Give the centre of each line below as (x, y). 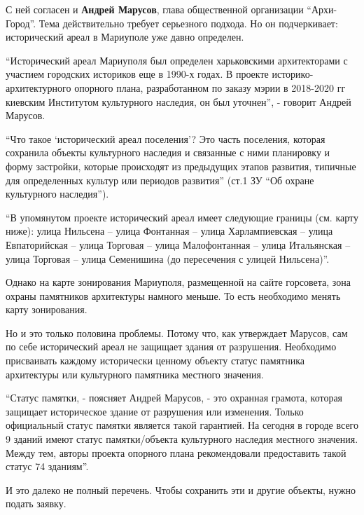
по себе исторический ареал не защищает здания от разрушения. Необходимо (171, 346)
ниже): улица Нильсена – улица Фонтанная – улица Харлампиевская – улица (169, 231)
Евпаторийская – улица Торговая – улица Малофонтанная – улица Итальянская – (178, 244)
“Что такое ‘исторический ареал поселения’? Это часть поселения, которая (166, 138)
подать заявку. (36, 503)
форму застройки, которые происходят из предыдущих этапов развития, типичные (181, 166)
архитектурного (38, 87)
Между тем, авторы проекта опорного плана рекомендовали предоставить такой (176, 452)
